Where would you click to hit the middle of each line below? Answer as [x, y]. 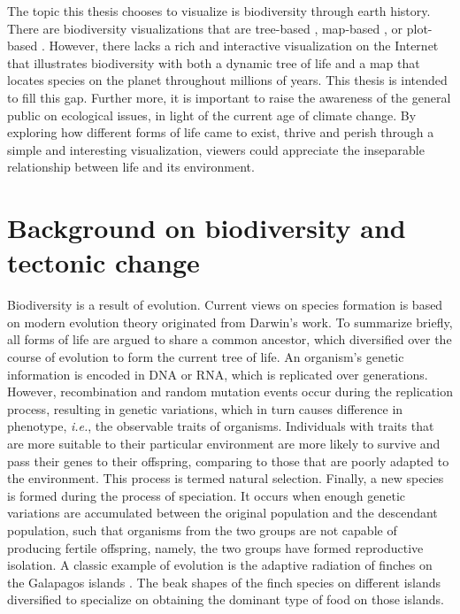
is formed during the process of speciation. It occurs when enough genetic [207, 495]
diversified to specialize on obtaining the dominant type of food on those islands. [226, 599]
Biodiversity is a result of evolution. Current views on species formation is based [225, 305]
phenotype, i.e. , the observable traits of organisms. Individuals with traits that [221, 426]
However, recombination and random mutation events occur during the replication [230, 391]
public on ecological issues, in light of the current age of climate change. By [212, 115]
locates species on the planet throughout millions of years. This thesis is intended [227, 80]
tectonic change [103, 262]
